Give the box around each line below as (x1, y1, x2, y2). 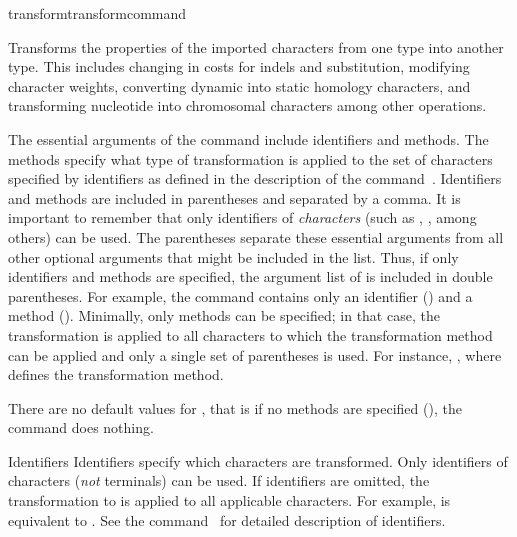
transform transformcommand (8, 3, 187, 23)
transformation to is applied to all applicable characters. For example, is (8, 490, 451, 511)
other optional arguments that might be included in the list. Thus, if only (8, 246, 459, 267)
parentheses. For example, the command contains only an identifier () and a (8, 285, 473, 306)
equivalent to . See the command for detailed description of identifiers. (8, 509, 446, 530)
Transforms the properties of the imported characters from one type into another (8, 36, 504, 57)
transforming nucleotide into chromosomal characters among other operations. (8, 95, 487, 116)
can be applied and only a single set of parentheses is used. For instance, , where (8, 344, 502, 365)
